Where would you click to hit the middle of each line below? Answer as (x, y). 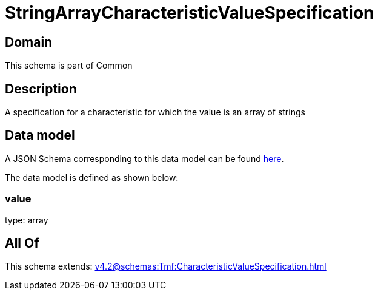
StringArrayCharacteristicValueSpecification (190, 13)
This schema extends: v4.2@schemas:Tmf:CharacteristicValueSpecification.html (166, 266)
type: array (27, 220)
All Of (22, 243)
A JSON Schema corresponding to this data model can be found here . (144, 158)
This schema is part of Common (69, 66)
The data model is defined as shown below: (92, 177)
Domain (29, 42)
